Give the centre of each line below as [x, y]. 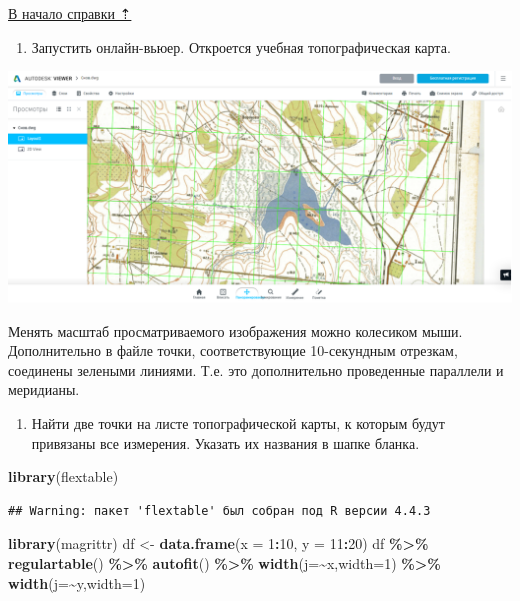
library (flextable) [63, 476]
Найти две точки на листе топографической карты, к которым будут [238, 422]
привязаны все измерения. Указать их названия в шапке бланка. [225, 442]
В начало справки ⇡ [70, 13]
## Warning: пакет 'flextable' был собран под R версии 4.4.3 [219, 510]
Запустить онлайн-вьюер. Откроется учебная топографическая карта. [241, 46]
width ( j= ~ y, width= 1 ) [77, 582]
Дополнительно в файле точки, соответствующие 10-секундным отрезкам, [233, 350]
